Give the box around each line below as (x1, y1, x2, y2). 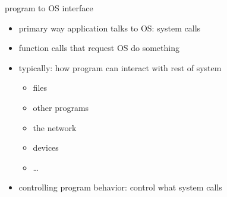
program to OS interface (5, 2, 93, 14)
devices (33, 141, 59, 154)
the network (33, 121, 77, 134)
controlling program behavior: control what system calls (18, 181, 222, 193)
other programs (33, 101, 89, 113)
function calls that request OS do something (18, 42, 179, 54)
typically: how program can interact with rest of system (18, 61, 222, 74)
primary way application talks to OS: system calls (18, 21, 201, 34)
